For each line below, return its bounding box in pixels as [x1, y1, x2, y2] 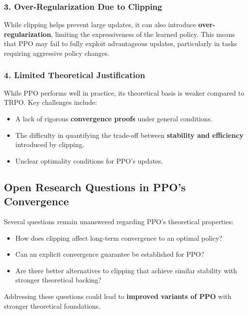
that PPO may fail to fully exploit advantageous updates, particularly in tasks [4, 38, 237, 49]
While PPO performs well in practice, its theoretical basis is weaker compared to [4, 87, 245, 98]
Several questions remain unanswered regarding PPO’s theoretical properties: [4, 216, 233, 226]
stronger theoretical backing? [15, 275, 101, 285]
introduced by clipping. [15, 139, 84, 149]
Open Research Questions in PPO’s [4, 179, 186, 194]
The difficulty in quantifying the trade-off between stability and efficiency [15, 130, 244, 140]
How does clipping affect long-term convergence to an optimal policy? [15, 232, 223, 243]
